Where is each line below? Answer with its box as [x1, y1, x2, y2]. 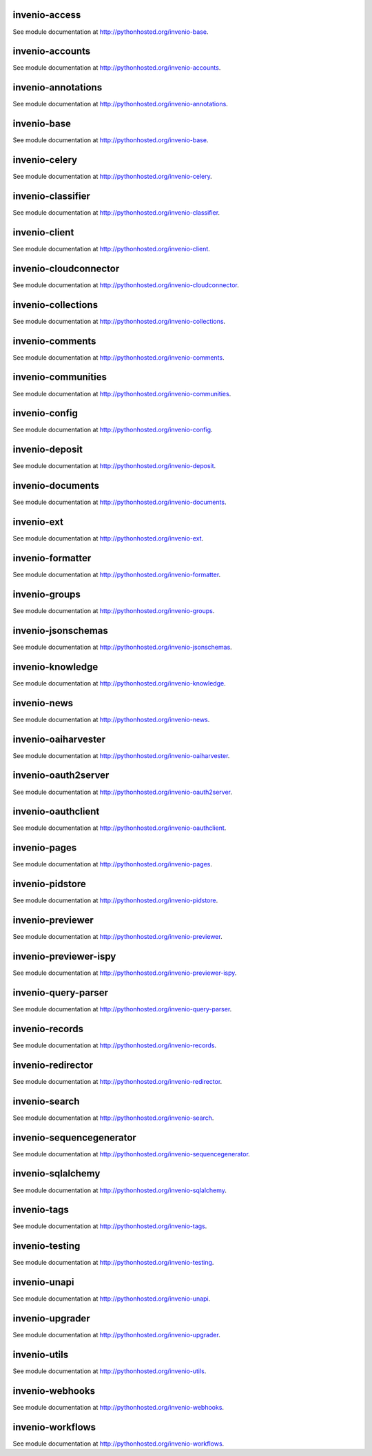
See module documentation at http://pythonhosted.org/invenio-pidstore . [12, 896, 218, 904]
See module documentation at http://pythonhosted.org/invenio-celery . [12, 173, 213, 181]
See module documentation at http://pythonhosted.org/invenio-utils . [12, 1367, 207, 1375]
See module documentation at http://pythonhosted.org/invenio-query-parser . [12, 1004, 232, 1013]
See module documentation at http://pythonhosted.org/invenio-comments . [12, 353, 225, 362]
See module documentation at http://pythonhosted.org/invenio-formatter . [12, 570, 221, 579]
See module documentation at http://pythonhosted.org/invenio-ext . [12, 534, 204, 543]
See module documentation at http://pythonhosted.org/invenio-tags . [12, 1222, 207, 1230]
